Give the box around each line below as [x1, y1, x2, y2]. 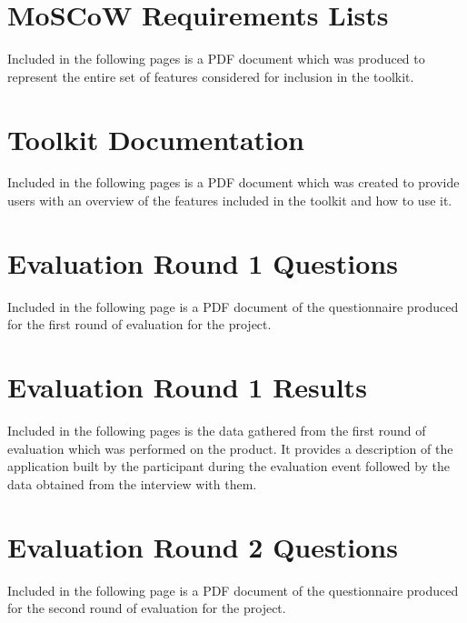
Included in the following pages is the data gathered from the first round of [7, 421, 426, 440]
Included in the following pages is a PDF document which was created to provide [7, 173, 460, 192]
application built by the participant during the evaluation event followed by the [7, 457, 451, 476]
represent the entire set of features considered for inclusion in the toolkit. [7, 66, 414, 85]
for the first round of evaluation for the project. [7, 315, 272, 334]
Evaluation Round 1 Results [7, 368, 367, 406]
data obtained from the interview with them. [7, 474, 257, 493]
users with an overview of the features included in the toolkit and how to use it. [7, 191, 452, 210]
